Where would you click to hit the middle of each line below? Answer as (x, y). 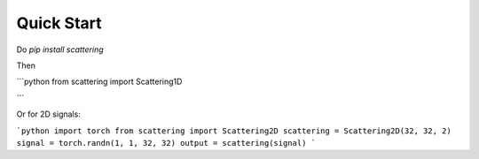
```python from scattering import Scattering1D (99, 82)
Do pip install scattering (60, 49)
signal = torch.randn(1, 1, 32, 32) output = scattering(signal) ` (166, 143)
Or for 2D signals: (49, 114)
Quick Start (59, 23)
